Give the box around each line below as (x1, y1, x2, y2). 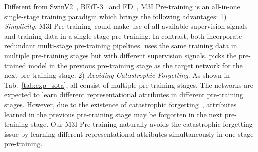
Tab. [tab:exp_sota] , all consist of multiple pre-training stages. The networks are (4, 79, 253, 90)
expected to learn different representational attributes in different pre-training (4, 89, 243, 100)
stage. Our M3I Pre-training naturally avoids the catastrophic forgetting (30, 119, 253, 129)
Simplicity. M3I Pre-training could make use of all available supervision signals (4, 21, 248, 31)
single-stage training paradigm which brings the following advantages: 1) (4, 11, 227, 21)
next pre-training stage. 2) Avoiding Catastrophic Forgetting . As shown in (4, 70, 230, 80)
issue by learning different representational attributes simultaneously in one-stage (4, 128, 254, 139)
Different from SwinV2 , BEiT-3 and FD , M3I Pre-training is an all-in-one (4, 1, 240, 11)
